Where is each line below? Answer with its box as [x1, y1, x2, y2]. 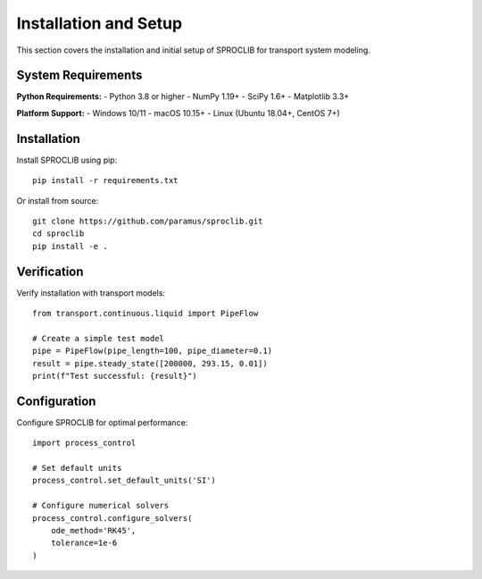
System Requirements [16, 68, 143, 83]
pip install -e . [32, 241, 108, 251]
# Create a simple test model [32, 333, 165, 343]
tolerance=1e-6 [50, 538, 118, 549]
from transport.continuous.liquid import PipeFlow [32, 308, 259, 318]
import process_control [32, 438, 137, 449]
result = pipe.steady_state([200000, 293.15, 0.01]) [32, 358, 268, 368]
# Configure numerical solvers [32, 500, 170, 511]
